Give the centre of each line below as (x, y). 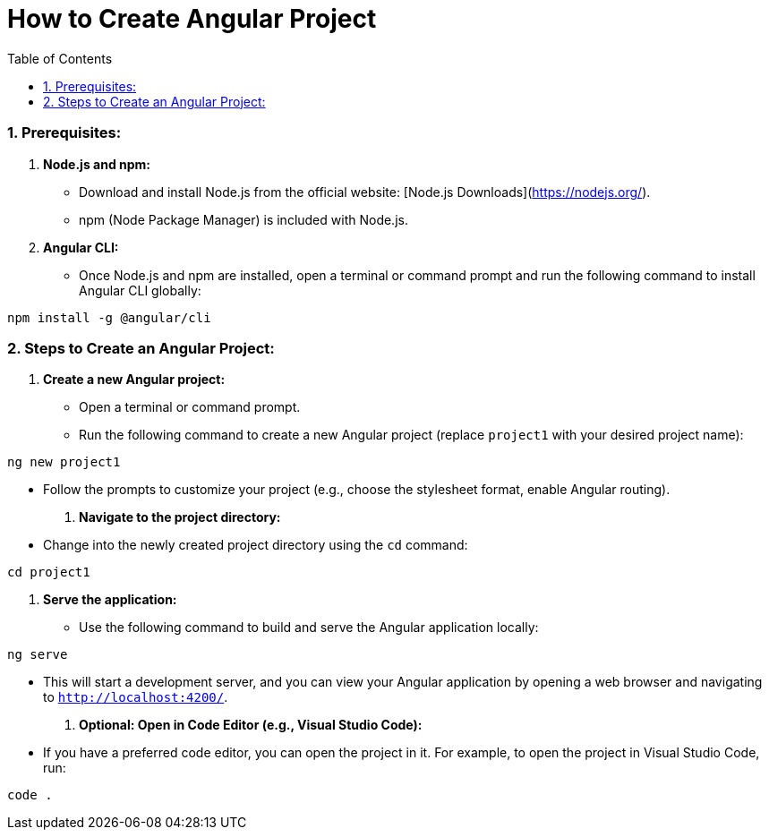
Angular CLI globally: (140, 290)
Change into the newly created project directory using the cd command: (256, 545)
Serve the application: (110, 600)
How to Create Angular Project (192, 19)
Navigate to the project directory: (180, 517)
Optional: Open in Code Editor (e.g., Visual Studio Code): (251, 725)
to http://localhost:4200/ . (136, 697)
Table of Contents (60, 58)
